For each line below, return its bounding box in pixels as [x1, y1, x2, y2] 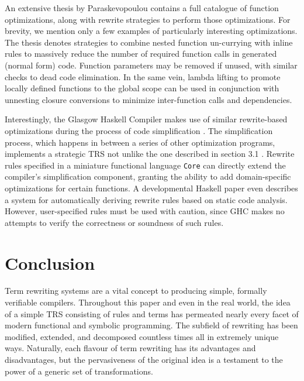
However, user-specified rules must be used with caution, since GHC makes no [5, 205, 285, 217]
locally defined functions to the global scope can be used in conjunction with [5, 82, 279, 94]
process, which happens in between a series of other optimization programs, [5, 136, 275, 148]
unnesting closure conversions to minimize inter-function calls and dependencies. [5, 93, 292, 105]
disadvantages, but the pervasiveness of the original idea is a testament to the [5, 353, 283, 366]
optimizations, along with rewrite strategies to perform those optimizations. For [5, 13, 291, 25]
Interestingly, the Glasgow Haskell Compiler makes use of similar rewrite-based [5, 113, 288, 125]
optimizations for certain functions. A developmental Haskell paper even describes [5, 181, 298, 194]
